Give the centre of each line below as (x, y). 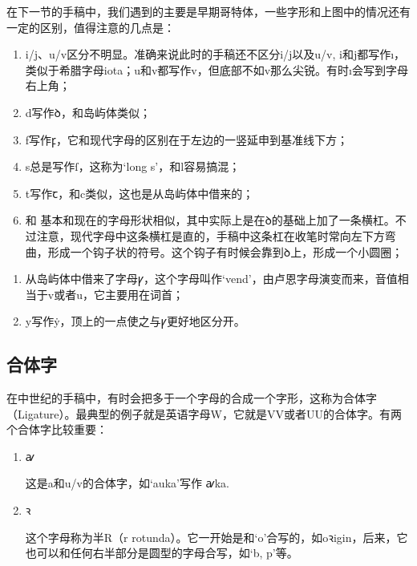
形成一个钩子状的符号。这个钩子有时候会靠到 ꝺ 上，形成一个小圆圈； (225, 251)
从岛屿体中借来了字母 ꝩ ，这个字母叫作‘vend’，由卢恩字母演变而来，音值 (211, 279)
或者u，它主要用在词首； (119, 294)
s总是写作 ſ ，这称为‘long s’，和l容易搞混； (133, 166)
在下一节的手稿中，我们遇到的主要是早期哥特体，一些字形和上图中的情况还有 (208, 11)
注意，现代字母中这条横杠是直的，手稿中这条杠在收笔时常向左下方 (211, 235)
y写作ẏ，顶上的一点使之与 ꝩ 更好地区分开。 (135, 321)
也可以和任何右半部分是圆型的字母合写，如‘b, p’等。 (162, 553)
